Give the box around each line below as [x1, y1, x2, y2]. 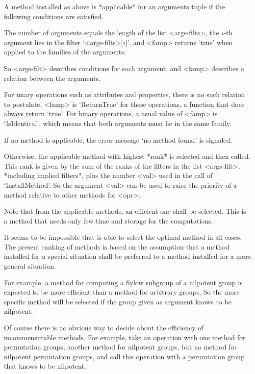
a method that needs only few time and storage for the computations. [4, 215, 213, 225]
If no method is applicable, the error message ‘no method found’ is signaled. [4, 134, 232, 145]
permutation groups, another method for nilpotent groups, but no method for [4, 342, 237, 352]
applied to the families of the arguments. [4, 47, 126, 57]
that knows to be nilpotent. [4, 361, 86, 371]
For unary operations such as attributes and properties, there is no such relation [4, 89, 245, 100]
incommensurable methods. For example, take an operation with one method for [4, 332, 246, 342]
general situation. [4, 261, 56, 271]
